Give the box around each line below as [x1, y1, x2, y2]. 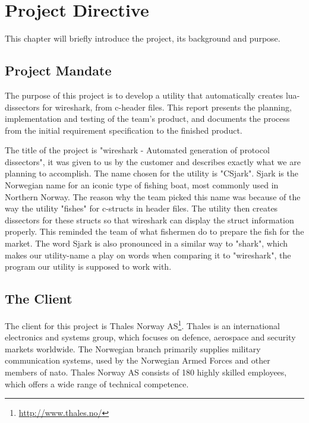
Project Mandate [5, 61, 112, 80]
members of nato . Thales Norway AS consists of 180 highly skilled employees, [5, 366, 287, 378]
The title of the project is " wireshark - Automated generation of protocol [5, 144, 270, 156]
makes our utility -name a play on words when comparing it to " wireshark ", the [5, 248, 291, 261]
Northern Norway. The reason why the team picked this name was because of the [5, 190, 301, 203]
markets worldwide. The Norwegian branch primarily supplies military [5, 342, 261, 355]
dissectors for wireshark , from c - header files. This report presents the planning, [5, 100, 292, 113]
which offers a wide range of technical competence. [5, 377, 189, 390]
